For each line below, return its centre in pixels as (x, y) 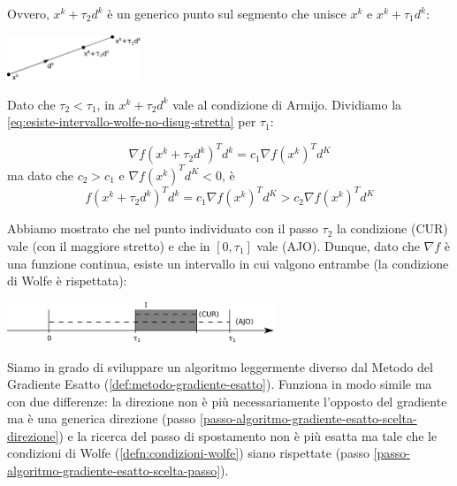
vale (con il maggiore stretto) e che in (109, 246)
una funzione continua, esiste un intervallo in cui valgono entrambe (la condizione (228, 263)
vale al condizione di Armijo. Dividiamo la (287, 104)
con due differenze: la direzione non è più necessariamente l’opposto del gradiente (227, 401)
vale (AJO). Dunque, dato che (338, 246)
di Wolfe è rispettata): (67, 281)
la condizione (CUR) (392, 228)
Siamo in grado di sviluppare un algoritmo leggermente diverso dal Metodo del (220, 366)
